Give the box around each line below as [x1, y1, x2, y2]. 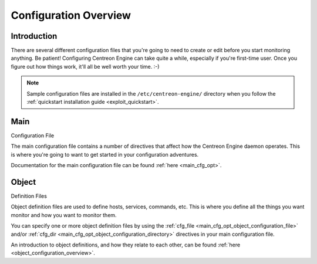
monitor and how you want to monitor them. [11, 211, 117, 218]
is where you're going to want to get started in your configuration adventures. [11, 151, 199, 158]
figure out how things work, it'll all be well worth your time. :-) [11, 63, 160, 70]
